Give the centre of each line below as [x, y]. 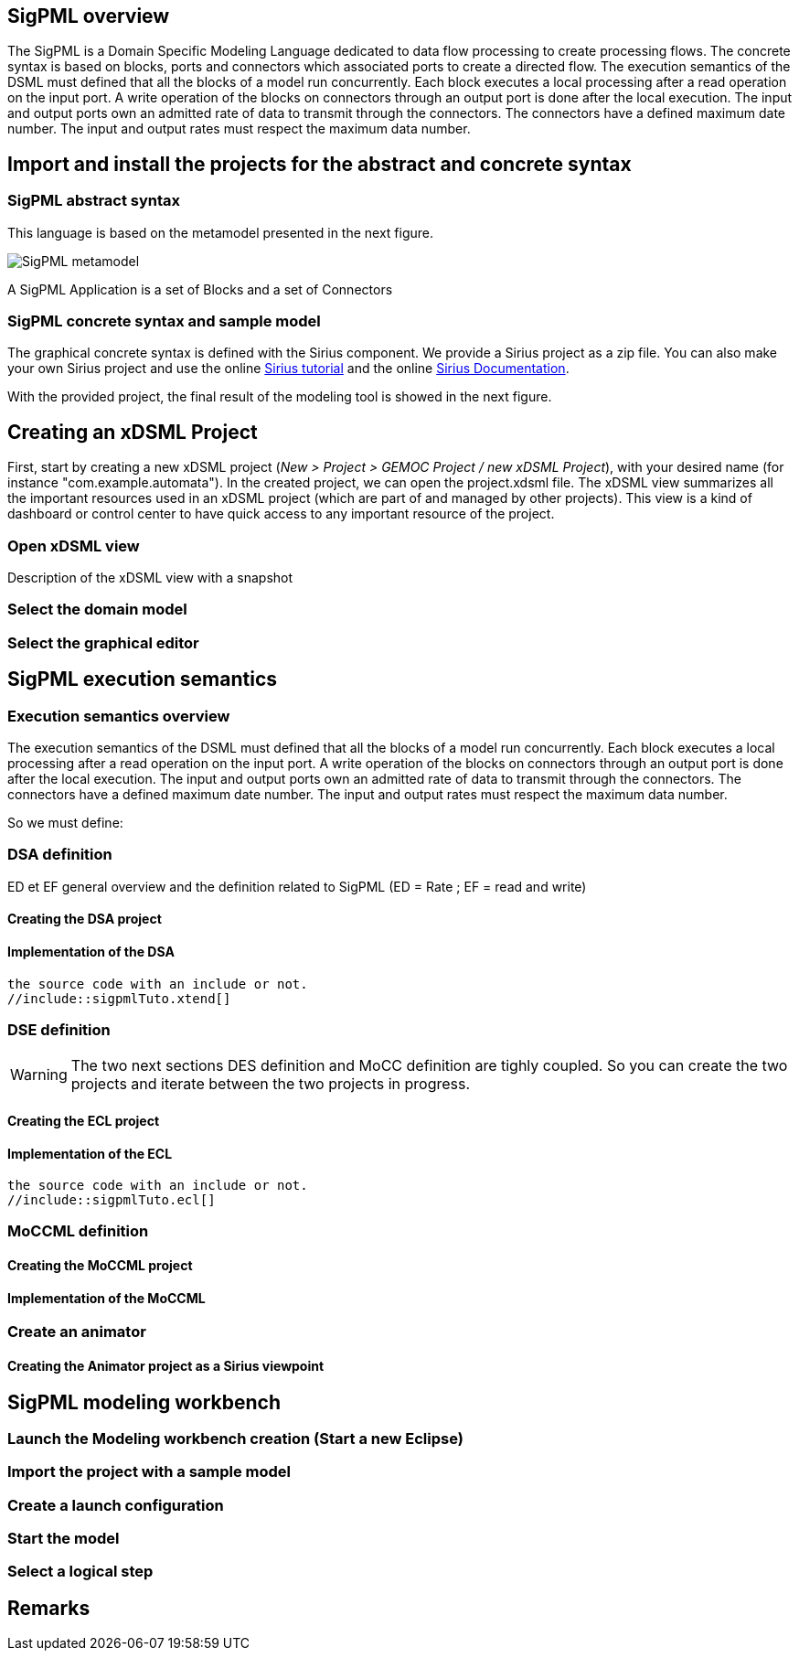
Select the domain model [97, 610]
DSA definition [60, 855]
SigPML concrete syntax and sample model [164, 321]
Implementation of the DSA [91, 951]
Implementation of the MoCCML [107, 1298]
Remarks [49, 1608]
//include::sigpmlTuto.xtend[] [119, 998]
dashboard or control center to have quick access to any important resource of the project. [281, 514]
